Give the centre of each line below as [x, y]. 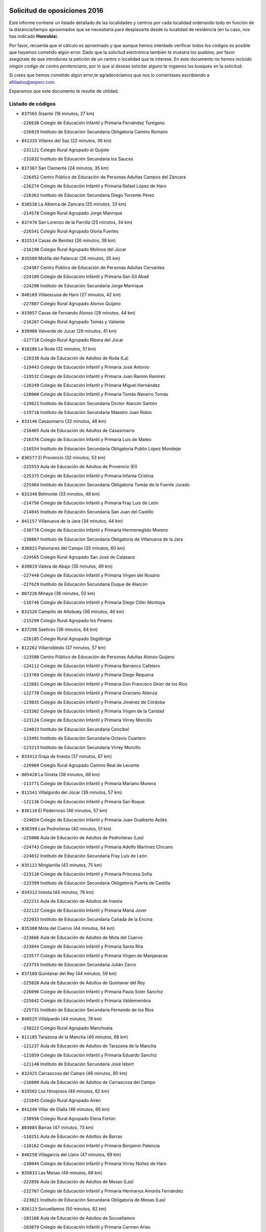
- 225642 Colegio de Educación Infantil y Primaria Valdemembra [86, 1001]
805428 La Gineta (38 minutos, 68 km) [61, 774]
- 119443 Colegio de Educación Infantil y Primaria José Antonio [85, 367]
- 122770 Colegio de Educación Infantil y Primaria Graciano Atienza [89, 693]
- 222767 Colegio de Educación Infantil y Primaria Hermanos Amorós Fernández [102, 1191]
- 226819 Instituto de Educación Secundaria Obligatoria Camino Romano [95, 132]
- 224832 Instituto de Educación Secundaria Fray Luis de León [84, 856]
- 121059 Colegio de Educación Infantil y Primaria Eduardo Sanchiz [89, 1055]
